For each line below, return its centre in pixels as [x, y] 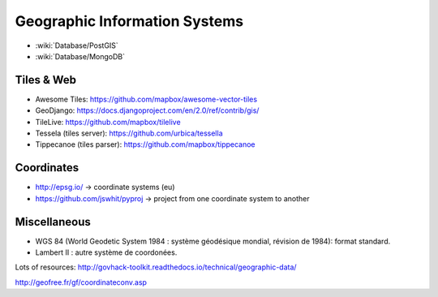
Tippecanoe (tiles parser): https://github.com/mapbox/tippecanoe [145, 144]
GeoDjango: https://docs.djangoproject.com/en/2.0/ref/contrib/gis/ [147, 110]
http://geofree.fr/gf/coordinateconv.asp [81, 282]
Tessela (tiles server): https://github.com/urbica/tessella [129, 133]
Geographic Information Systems [129, 21]
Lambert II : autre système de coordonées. [106, 252]
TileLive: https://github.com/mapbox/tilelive [108, 122]
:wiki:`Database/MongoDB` [80, 56]
